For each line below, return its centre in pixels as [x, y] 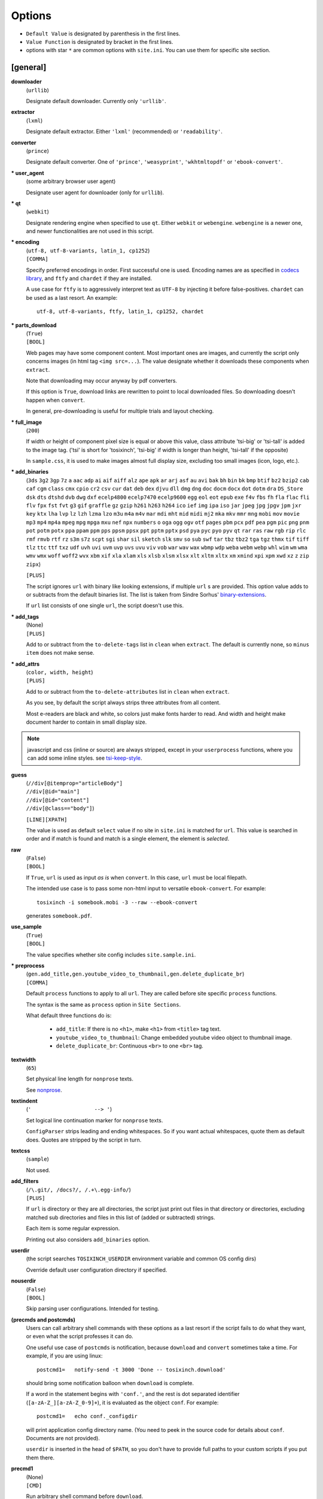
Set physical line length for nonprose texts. [80, 1079]
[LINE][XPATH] [47, 819]
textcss [21, 1151]
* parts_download [34, 325]
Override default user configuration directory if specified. [97, 1270]
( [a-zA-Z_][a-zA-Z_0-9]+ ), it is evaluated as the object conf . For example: [122, 1402]
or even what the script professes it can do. [80, 1337]
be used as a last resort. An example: [72, 297]
